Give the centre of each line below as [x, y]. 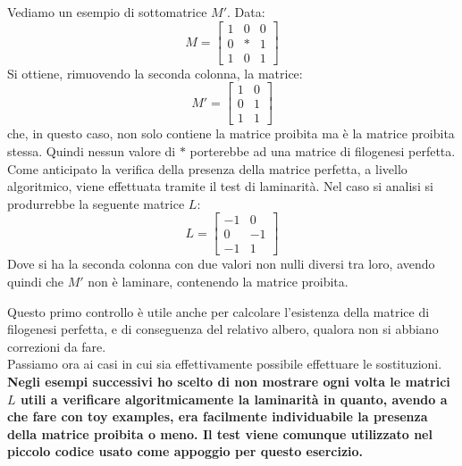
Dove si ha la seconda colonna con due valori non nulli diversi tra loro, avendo [221, 264]
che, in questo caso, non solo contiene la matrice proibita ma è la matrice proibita [231, 133]
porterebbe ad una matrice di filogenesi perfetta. [323, 150]
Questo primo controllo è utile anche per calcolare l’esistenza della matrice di [218, 311]
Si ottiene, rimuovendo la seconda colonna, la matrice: [155, 73]
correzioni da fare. [57, 346]
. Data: [246, 12]
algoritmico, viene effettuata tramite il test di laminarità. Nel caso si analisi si [220, 186]
